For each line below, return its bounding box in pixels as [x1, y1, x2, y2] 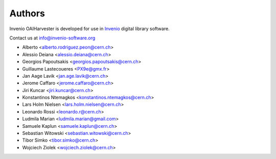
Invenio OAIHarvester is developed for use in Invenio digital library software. [9, 26, 170, 32]
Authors [9, 8, 45, 19]
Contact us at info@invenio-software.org [9, 35, 96, 41]
